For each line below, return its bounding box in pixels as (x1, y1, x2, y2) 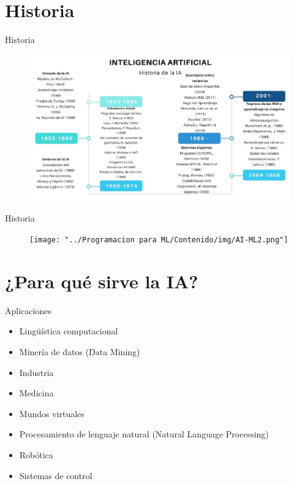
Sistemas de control (19, 469, 92, 482)
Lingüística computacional (19, 325, 118, 337)
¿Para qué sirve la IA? (5, 268, 198, 293)
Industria (19, 366, 54, 378)
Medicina (19, 386, 54, 399)
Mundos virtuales (19, 407, 85, 420)
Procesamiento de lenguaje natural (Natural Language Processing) (19, 428, 269, 440)
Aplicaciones (5, 304, 51, 317)
